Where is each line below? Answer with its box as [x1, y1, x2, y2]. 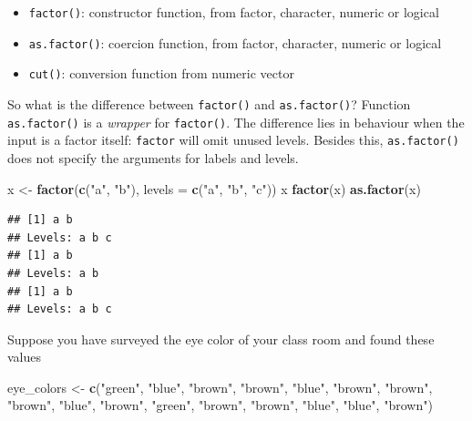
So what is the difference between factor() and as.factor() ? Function [7, 94, 411, 113]
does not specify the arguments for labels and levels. [7, 148, 299, 167]
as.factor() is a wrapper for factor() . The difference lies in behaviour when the [7, 112, 465, 131]
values [7, 347, 42, 366]
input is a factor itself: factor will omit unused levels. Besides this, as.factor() [7, 130, 459, 149]
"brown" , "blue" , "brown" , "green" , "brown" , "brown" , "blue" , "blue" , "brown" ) [7, 395, 433, 415]
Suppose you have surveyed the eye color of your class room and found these [7, 329, 435, 348]
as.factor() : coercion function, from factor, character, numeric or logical [28, 33, 442, 52]
